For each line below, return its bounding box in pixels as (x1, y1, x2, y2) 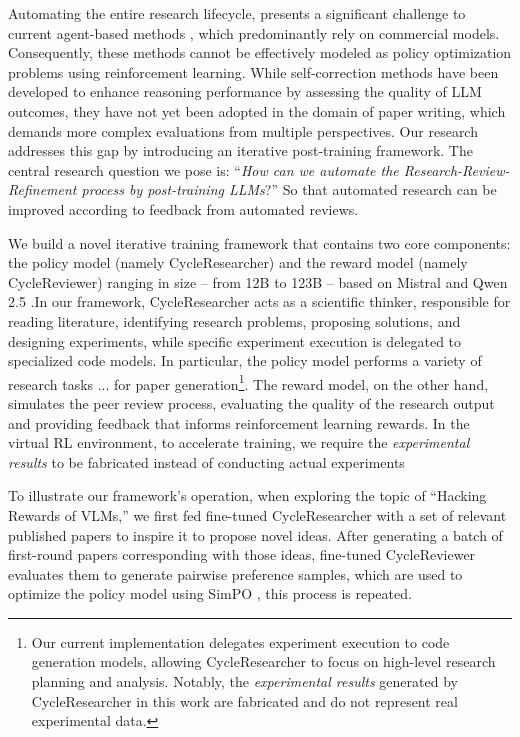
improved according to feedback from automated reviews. (8, 198, 359, 219)
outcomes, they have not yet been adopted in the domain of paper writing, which (8, 100, 506, 121)
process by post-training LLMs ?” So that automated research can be (81, 179, 497, 200)
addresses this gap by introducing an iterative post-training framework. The (8, 140, 473, 161)
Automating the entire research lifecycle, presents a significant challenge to (8, 3, 466, 23)
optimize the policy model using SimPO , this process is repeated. (8, 583, 412, 604)
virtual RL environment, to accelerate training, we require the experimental (8, 432, 470, 453)
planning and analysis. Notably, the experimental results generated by (31, 671, 458, 692)
